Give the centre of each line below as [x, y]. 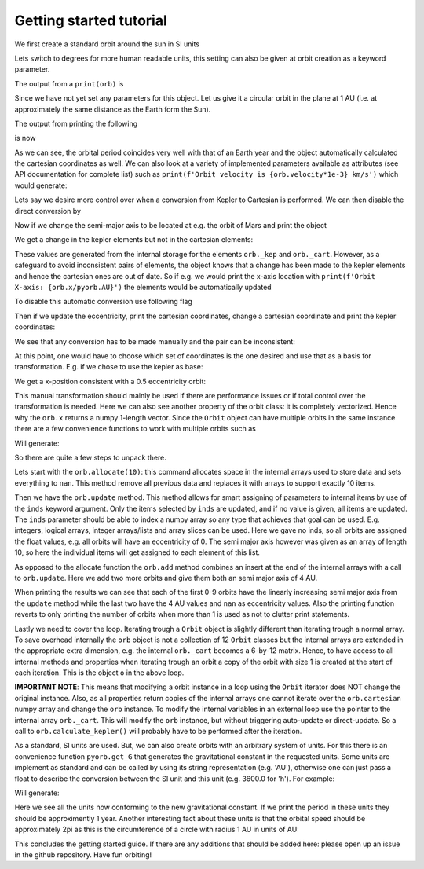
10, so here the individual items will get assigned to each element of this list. [137, 552]
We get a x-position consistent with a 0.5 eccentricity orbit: [110, 381]
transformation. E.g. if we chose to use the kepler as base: [109, 367]
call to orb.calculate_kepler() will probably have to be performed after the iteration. [158, 731]
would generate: [41, 185]
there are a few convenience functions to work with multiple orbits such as [135, 429]
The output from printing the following [76, 123]
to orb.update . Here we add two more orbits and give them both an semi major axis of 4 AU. [166, 577]
